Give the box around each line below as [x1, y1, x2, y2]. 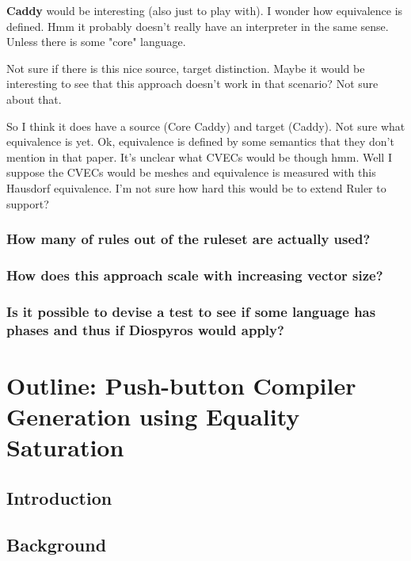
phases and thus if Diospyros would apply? [6, 319, 284, 339]
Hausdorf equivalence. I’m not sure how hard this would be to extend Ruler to [6, 179, 386, 196]
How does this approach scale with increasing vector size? [6, 265, 383, 284]
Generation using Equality [6, 399, 300, 432]
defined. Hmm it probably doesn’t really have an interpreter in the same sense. [6, 17, 389, 34]
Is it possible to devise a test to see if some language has [6, 301, 376, 321]
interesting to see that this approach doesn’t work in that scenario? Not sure [6, 75, 379, 92]
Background [6, 532, 107, 556]
